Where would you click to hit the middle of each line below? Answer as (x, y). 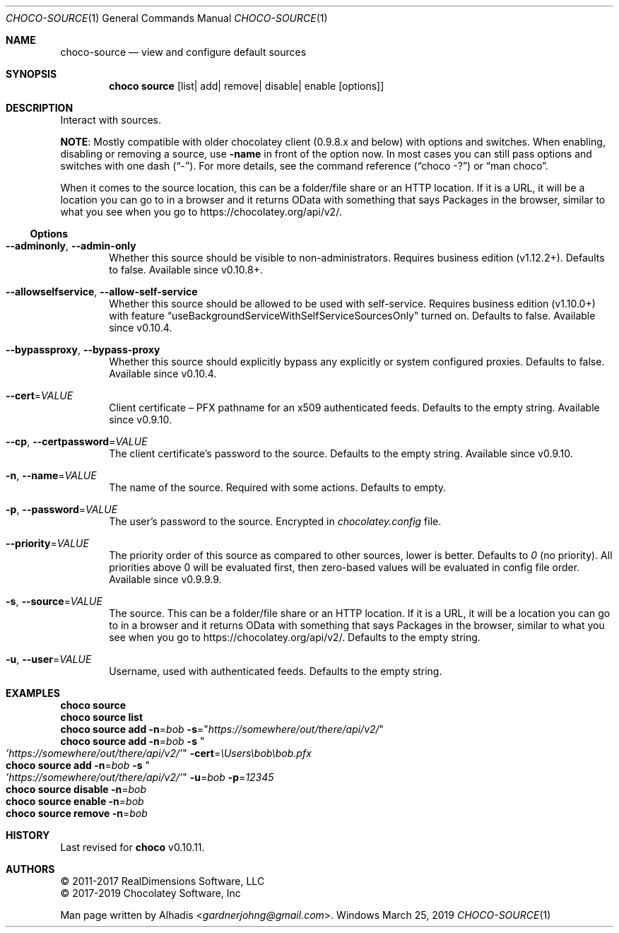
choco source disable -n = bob (76, 789)
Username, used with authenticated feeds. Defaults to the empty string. (276, 671)
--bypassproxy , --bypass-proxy (83, 350)
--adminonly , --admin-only (71, 246)
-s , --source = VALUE (54, 601)
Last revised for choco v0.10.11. (132, 847)
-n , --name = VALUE (51, 475)
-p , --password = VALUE (62, 509)
